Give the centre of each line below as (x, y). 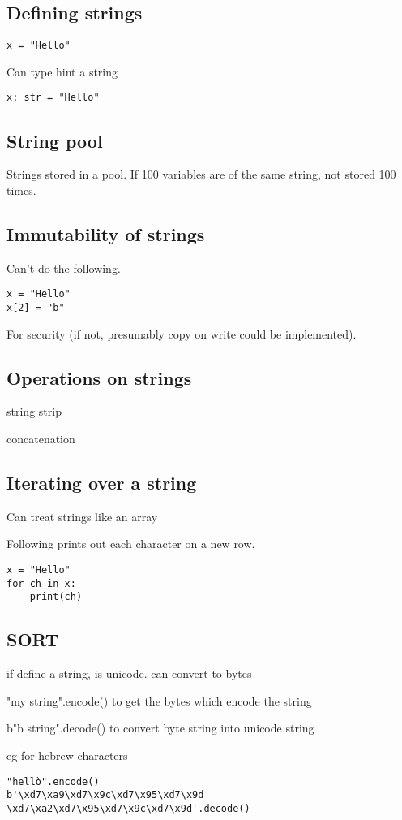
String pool (55, 140)
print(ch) (56, 597)
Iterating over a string (102, 482)
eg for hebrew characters (67, 755)
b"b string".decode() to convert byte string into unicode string (160, 728)
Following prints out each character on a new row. (131, 544)
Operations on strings (99, 377)
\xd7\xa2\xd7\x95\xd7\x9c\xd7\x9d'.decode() (128, 808)
